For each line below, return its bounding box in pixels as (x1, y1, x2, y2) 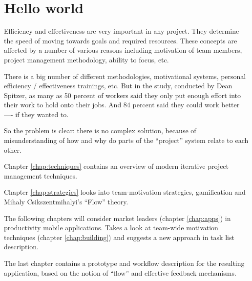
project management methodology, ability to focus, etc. (4, 54, 169, 64)
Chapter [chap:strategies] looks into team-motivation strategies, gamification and (4, 187, 246, 197)
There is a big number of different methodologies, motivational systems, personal (4, 71, 246, 81)
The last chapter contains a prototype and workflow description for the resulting (4, 258, 245, 268)
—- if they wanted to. (4, 109, 69, 119)
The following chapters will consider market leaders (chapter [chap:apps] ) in (4, 213, 231, 223)
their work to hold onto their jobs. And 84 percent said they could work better (4, 100, 240, 110)
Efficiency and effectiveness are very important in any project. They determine (4, 26, 239, 36)
